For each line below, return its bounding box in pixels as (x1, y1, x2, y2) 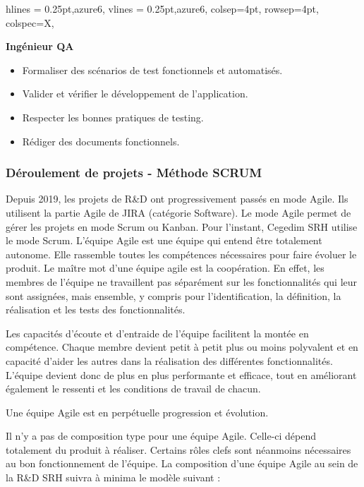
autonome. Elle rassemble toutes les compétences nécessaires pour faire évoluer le (6, 246, 357, 261)
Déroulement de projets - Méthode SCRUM (6, 164, 262, 181)
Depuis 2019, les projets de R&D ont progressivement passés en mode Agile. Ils (6, 191, 348, 206)
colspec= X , (6, 15, 54, 30)
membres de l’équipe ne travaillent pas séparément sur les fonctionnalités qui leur (6, 274, 358, 289)
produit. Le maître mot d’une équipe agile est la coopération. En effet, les (6, 260, 324, 275)
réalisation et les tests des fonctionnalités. (6, 302, 186, 317)
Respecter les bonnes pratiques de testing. (22, 109, 204, 124)
